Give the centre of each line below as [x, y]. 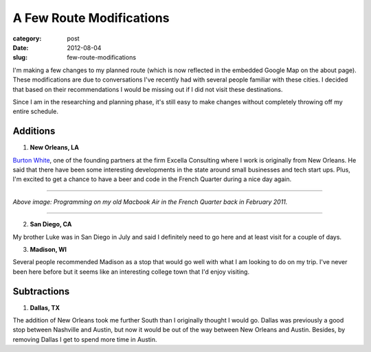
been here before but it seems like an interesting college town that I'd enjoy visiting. [131, 272]
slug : [20, 58]
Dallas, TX [45, 307]
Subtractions [41, 291]
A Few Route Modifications [91, 18]
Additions [34, 131]
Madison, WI [48, 249]
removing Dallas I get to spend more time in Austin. [85, 339]
